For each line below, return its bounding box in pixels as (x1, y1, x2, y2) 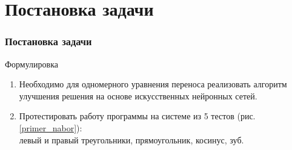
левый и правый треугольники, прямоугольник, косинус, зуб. (19, 133, 244, 146)
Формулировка (5, 57, 58, 70)
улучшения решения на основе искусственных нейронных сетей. (19, 89, 257, 102)
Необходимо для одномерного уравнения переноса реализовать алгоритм (19, 78, 287, 90)
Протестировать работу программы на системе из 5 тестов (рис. (19, 110, 256, 122)
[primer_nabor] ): (19, 121, 82, 134)
